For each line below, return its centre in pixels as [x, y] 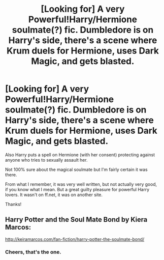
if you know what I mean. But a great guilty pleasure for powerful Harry [77, 189]
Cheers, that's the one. [33, 252]
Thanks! [13, 204]
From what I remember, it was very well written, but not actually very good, [81, 184]
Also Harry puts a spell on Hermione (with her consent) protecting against [80, 155]
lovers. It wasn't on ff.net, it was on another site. [54, 195]
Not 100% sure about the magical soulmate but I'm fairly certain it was [76, 169]
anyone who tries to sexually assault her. [46, 160]
